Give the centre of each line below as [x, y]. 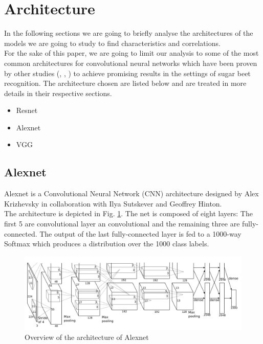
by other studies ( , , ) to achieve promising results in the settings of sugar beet [127, 73]
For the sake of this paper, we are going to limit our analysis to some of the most [131, 53]
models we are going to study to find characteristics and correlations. [112, 43]
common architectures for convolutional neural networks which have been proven [131, 63]
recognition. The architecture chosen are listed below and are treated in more [125, 83]
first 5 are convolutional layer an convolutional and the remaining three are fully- [131, 224]
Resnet [27, 110]
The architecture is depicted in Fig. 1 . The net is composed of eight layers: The [128, 213]
